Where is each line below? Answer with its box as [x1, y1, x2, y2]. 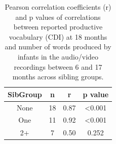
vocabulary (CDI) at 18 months [9, 31, 107, 42]
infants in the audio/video [17, 51, 99, 62]
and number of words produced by [5, 41, 111, 52]
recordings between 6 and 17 [14, 61, 102, 72]
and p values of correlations [15, 11, 101, 22]
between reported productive [13, 21, 103, 32]
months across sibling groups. [12, 71, 104, 82]
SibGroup [8, 89, 42, 99]
